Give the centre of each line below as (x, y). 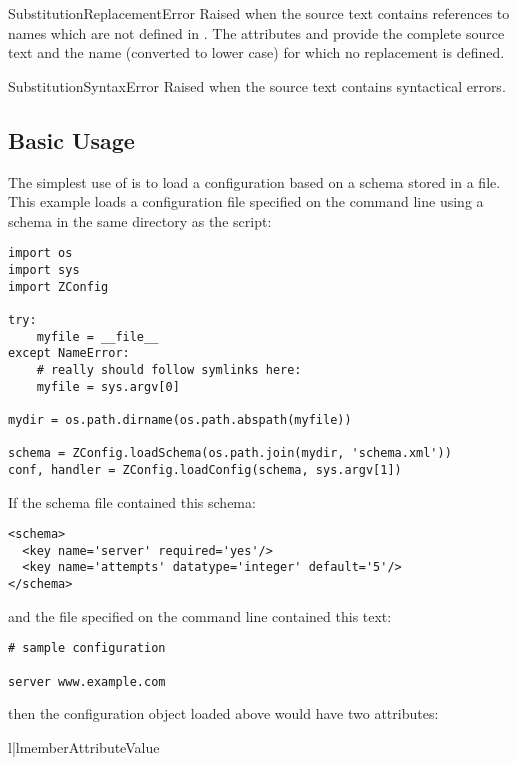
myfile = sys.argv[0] (108, 386)
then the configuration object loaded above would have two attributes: (223, 713)
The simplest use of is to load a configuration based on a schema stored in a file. (254, 181)
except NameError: (69, 353)
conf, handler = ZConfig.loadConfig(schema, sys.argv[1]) (205, 469)
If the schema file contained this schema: (132, 501)
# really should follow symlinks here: (169, 369)
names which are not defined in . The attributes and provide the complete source (256, 32)
